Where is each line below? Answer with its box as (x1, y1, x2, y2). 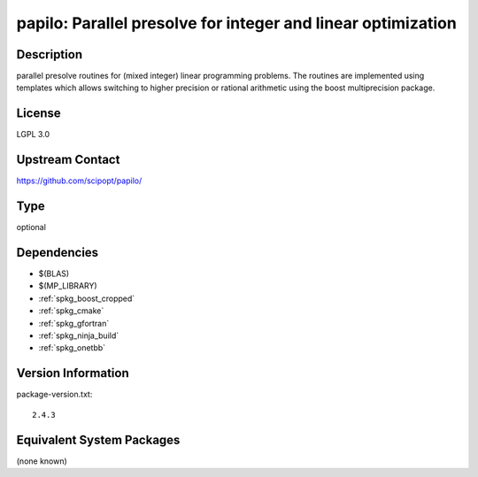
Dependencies (16, 244, 99, 260)
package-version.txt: (16, 389, 93, 400)
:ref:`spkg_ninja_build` (38, 330, 119, 341)
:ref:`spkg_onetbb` (38, 342, 106, 353)
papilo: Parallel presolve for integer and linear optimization (16, 13, 458, 33)
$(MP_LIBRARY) (38, 281, 97, 291)
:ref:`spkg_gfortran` (38, 318, 110, 328)
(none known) (16, 456, 68, 466)
